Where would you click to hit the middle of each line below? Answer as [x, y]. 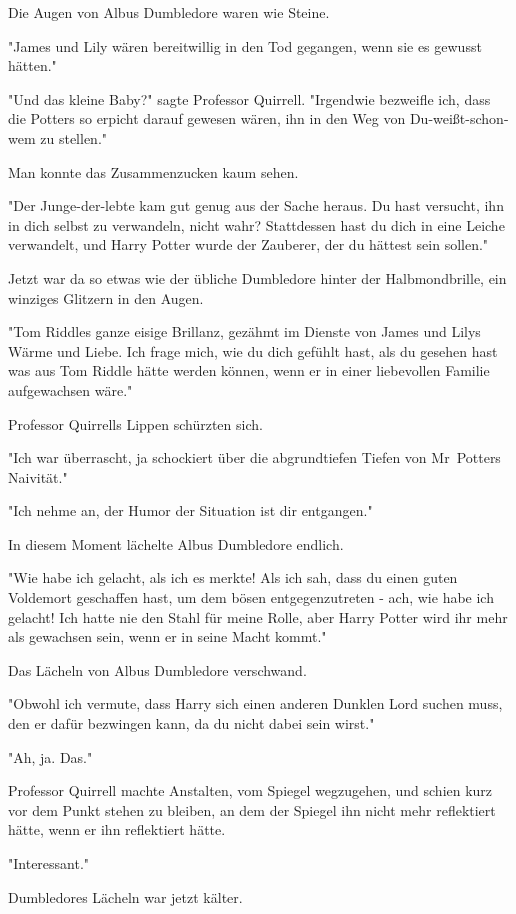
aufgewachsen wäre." [70, 389]
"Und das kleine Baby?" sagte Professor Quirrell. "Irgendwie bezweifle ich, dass [249, 98]
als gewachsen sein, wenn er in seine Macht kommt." [167, 636]
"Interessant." [49, 863]
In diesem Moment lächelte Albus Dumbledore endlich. [176, 543]
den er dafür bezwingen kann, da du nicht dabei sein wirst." [191, 723]
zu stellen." [74, 137]
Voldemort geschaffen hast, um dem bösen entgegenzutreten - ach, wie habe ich [251, 597]
